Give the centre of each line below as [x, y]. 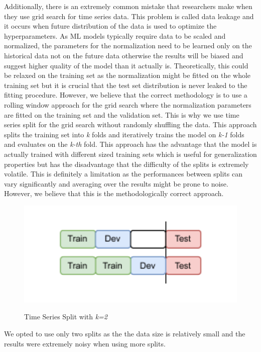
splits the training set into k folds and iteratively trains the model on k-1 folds [124, 134]
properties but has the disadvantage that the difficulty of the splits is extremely [126, 164]
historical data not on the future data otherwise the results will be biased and [124, 55]
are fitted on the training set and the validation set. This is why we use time [122, 114]
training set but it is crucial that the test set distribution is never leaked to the [126, 85]
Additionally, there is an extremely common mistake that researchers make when [128, 6]
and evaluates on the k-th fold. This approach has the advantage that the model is [130, 144]
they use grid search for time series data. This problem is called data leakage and [129, 16]
